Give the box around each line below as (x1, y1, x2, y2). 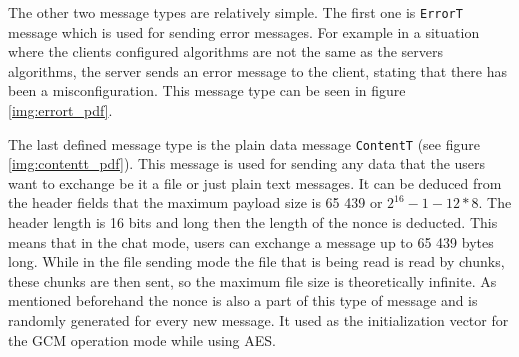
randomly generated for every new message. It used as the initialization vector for (8, 310, 509, 331)
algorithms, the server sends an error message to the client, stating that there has (8, 60, 507, 81)
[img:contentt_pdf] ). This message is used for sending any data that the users (8, 153, 486, 174)
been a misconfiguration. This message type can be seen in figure (8, 80, 406, 101)
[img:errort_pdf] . (8, 100, 113, 121)
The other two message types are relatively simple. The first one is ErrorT (8, 2, 463, 22)
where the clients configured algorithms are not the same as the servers (8, 41, 444, 62)
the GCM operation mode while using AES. (8, 329, 276, 350)
